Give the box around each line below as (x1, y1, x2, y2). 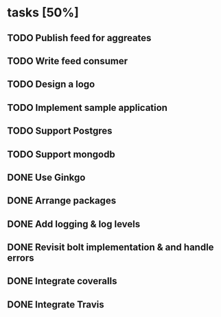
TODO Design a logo (7, 79, 95, 90)
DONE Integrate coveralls (7, 275, 117, 287)
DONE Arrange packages (7, 195, 117, 207)
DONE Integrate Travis (7, 299, 104, 310)
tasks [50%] (7, 5, 79, 21)
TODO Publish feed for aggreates (7, 32, 152, 44)
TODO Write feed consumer (7, 55, 128, 66)
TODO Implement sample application (7, 101, 168, 114)
